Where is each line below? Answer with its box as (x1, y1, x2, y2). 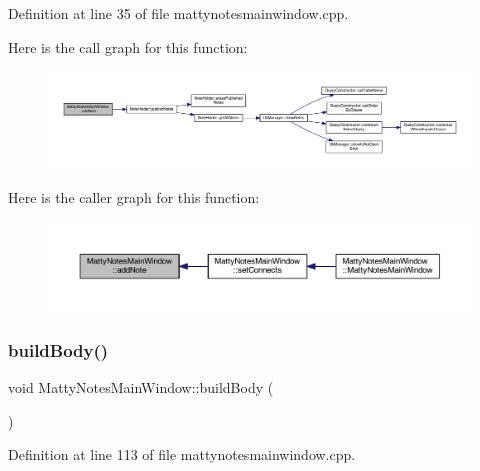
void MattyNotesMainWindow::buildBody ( (8, 377, 274, 398)
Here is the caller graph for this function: (8, 186, 260, 207)
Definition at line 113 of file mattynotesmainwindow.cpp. (8, 444, 356, 465)
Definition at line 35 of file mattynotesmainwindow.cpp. (8, 3, 349, 23)
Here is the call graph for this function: (8, 36, 248, 57)
